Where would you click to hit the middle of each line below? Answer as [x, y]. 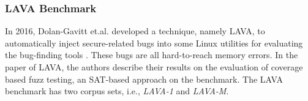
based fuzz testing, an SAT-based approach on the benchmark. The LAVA [144, 79]
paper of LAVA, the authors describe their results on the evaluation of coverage [154, 67]
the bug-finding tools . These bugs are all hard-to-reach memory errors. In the [152, 55]
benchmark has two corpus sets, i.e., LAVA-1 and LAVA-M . [117, 91]
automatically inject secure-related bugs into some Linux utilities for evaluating [154, 43]
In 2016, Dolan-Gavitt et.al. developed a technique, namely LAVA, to [135, 31]
